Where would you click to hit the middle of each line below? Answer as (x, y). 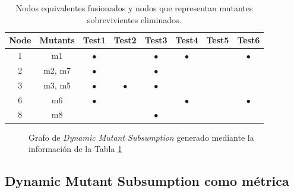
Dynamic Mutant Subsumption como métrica (147, 181)
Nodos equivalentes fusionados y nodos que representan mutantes (134, 8)
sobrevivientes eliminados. (134, 19)
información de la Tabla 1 (75, 149)
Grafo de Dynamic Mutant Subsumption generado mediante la (141, 137)
